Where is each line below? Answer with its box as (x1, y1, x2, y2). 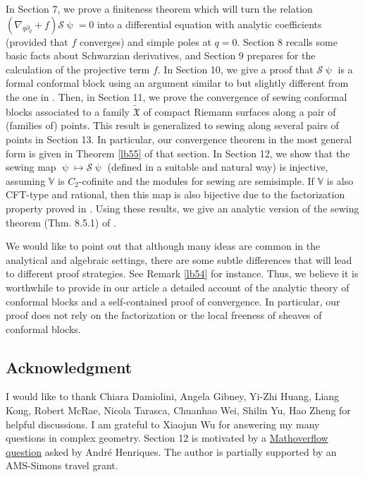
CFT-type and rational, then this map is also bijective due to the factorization (6, 187, 345, 202)
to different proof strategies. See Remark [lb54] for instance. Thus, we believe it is (6, 266, 359, 281)
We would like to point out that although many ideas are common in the (6, 238, 321, 253)
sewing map (6, 159, 56, 174)
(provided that (6, 34, 68, 49)
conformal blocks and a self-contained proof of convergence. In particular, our (6, 294, 340, 308)
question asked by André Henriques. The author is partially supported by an (6, 444, 337, 459)
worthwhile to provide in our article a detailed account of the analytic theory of (6, 279, 349, 294)
